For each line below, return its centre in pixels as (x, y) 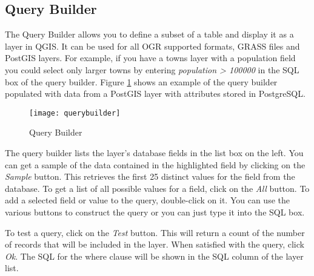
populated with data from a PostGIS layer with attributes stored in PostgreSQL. (155, 94)
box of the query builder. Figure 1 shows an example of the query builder (141, 81)
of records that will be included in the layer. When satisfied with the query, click (155, 244)
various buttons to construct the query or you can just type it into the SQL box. (155, 212)
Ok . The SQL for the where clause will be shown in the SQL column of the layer (154, 256)
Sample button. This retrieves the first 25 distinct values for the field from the (150, 176)
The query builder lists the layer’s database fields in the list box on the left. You (154, 153)
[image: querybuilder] (75, 113)
